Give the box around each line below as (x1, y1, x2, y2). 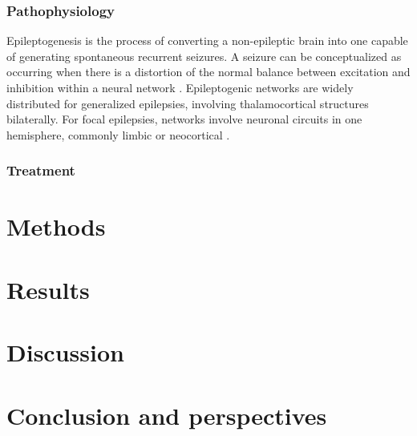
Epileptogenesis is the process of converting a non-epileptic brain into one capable (6, 32, 408, 49)
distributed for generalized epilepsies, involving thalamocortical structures (6, 95, 369, 111)
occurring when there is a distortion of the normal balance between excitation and (6, 63, 411, 80)
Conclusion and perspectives (6, 398, 327, 431)
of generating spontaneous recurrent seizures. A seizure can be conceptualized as (6, 47, 402, 64)
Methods (6, 210, 106, 243)
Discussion (6, 336, 124, 369)
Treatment (6, 160, 75, 180)
